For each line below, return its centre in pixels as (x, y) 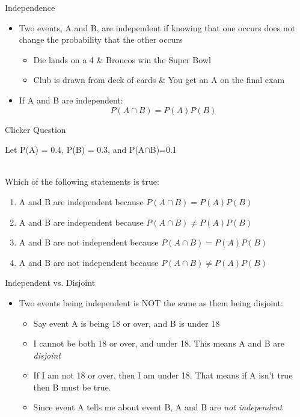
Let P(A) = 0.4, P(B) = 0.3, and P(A (75, 150)
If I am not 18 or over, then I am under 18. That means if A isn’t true (163, 375)
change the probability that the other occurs (101, 39)
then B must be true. (72, 387)
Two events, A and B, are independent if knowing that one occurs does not (157, 27)
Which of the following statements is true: (82, 181)
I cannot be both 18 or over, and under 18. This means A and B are (159, 343)
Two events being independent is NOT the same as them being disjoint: (151, 302)
